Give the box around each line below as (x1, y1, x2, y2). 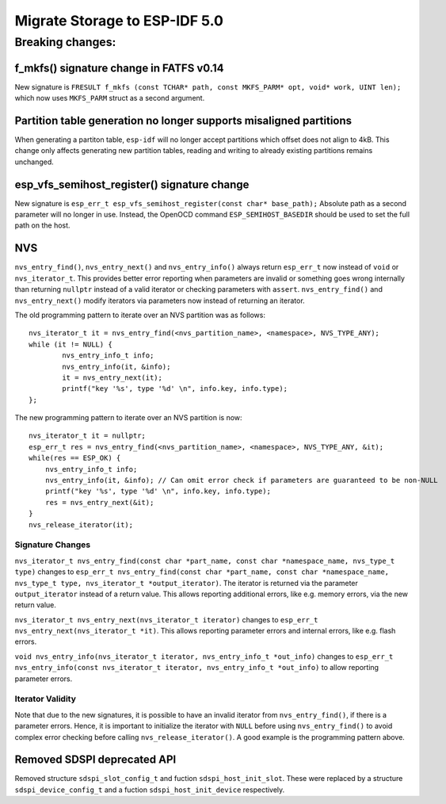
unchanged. (14, 157, 55, 167)
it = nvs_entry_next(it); (62, 373, 162, 382)
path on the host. (14, 220, 71, 230)
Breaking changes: (14, 35, 116, 49)
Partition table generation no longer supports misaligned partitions (14, 113, 353, 127)
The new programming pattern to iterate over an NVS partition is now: (14, 413, 242, 423)
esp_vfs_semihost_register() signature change (14, 178, 250, 191)
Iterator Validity (14, 694, 77, 705)
